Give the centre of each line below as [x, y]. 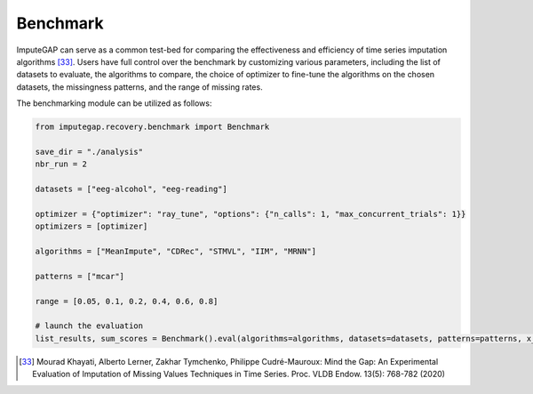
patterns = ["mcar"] [80, 276]
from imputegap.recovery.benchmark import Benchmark [152, 127]
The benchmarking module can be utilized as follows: [114, 103]
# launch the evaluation [89, 326]
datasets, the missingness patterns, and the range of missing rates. [139, 87]
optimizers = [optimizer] [91, 226]
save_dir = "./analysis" [89, 152]
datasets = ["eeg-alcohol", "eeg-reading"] [131, 189]
